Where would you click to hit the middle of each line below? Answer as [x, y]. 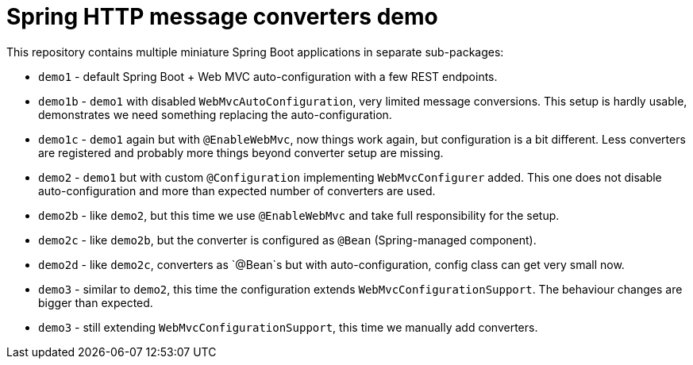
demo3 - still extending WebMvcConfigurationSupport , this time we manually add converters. [288, 327]
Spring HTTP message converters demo [222, 17]
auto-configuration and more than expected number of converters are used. [237, 190]
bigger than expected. [96, 302]
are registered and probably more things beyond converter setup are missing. [241, 152]
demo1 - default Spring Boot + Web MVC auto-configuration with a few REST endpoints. [268, 76]
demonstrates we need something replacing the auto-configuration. [215, 114]
